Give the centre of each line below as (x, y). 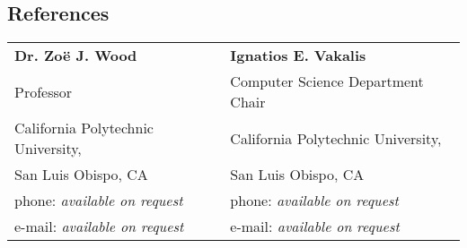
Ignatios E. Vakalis (298, 56)
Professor (44, 91)
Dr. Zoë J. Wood (76, 56)
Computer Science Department (327, 81)
